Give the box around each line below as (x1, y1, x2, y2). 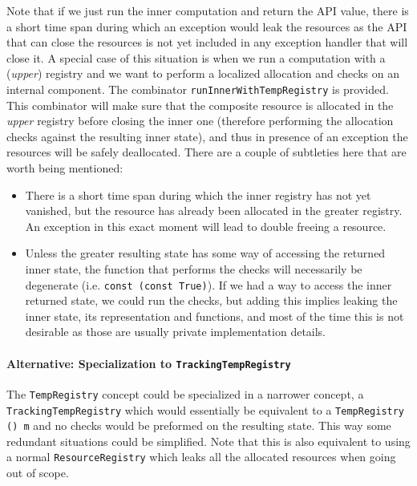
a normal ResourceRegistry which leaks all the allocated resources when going (6, 448, 396, 465)
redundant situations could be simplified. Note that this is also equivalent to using (6, 432, 411, 449)
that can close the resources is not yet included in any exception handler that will (6, 34, 408, 51)
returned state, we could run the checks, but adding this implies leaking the (25, 292, 398, 309)
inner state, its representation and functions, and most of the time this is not (25, 307, 404, 324)
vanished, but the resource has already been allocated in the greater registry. (25, 202, 403, 219)
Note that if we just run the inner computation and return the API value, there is (6, 2, 409, 18)
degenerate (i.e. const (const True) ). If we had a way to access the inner (25, 276, 392, 293)
